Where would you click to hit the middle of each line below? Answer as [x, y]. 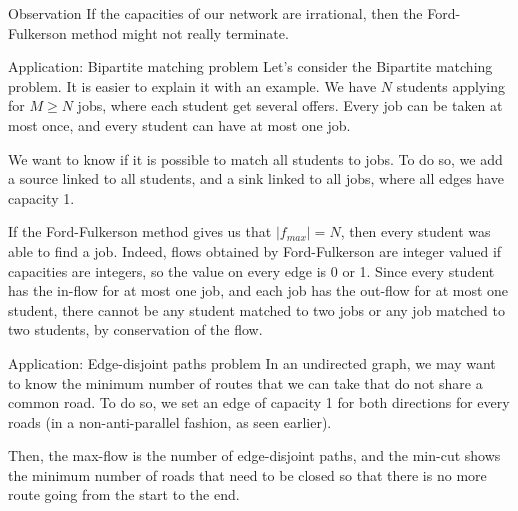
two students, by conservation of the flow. [135, 329]
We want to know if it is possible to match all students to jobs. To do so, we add [255, 158]
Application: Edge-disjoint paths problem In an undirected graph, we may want [252, 362]
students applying [450, 85]
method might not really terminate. [180, 32]
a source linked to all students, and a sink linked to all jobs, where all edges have [256, 178]
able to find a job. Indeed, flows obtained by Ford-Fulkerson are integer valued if [255, 250]
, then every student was [415, 231]
